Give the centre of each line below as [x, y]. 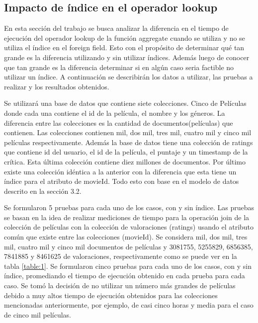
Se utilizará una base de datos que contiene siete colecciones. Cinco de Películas [125, 103]
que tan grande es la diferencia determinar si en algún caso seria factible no [119, 67]
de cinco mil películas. [38, 314]
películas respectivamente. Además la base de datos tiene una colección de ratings [129, 142]
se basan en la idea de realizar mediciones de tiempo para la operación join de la [127, 217]
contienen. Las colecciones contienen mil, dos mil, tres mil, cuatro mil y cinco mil [128, 132]
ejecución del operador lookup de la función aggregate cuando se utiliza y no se [125, 38]
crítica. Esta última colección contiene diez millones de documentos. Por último [125, 161]
